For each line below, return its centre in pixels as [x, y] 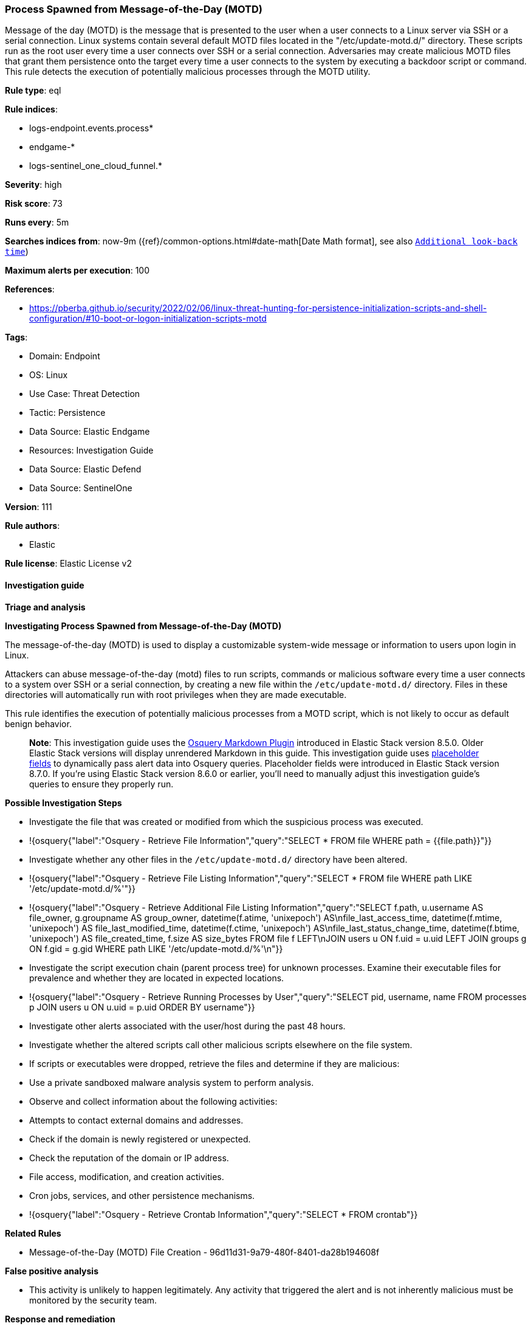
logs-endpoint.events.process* [91, 128]
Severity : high [33, 185]
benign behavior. [38, 723]
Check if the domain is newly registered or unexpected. [140, 1139]
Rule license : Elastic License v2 [68, 564]
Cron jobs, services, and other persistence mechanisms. [142, 1195]
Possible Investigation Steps [63, 803]
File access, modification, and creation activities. [127, 1176]
